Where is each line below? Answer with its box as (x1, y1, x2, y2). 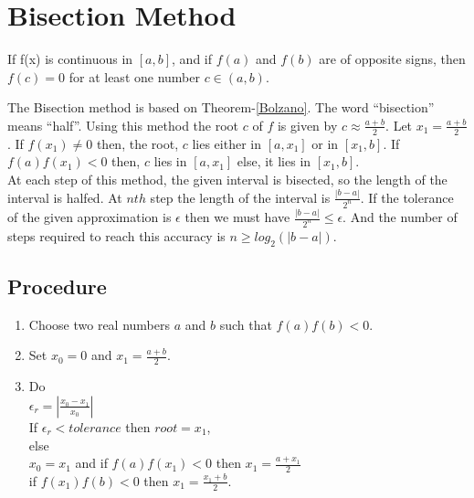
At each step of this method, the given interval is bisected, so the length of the (7, 169, 448, 188)
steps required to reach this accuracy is (7, 226, 226, 245)
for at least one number (68, 67, 200, 86)
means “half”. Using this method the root (7, 115, 239, 134)
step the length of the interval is (150, 187, 331, 207)
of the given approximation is (7, 207, 172, 227)
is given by (277, 115, 338, 134)
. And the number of (342, 207, 458, 227)
